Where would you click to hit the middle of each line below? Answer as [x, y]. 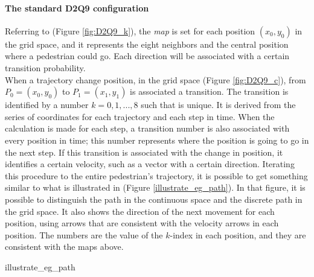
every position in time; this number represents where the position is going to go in [157, 140]
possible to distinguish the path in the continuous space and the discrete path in [154, 199]
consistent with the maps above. [64, 247]
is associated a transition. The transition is [209, 91]
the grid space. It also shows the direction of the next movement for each [140, 211]
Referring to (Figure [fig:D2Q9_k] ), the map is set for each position [130, 30]
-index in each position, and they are [238, 234]
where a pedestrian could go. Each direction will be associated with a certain [147, 56]
